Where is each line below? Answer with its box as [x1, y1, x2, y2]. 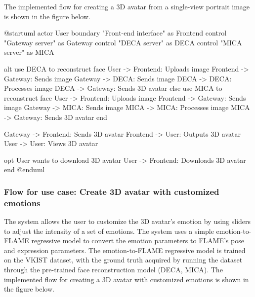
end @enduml [4, 164, 45, 175]
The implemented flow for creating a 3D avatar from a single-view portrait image [4, 1, 250, 11]
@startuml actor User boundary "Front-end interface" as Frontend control [4, 28, 227, 38]
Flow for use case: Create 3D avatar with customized [4, 185, 219, 197]
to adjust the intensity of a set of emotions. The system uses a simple [4, 225, 214, 236]
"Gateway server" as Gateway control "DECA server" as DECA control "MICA [4, 37, 242, 47]
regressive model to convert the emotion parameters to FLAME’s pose [31, 235, 244, 246]
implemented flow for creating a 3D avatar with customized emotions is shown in [4, 274, 249, 284]
